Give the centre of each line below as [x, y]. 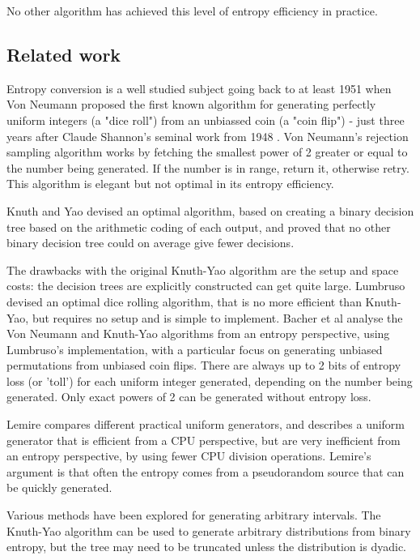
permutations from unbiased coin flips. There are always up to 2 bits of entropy [204, 365]
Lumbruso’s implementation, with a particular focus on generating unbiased [195, 349]
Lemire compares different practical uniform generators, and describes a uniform [206, 424]
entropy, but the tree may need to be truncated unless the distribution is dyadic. [206, 547]
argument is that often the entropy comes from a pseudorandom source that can [206, 471]
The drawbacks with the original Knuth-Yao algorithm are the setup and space [203, 269]
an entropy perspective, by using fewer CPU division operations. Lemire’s [189, 456]
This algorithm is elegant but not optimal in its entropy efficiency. [170, 184]
